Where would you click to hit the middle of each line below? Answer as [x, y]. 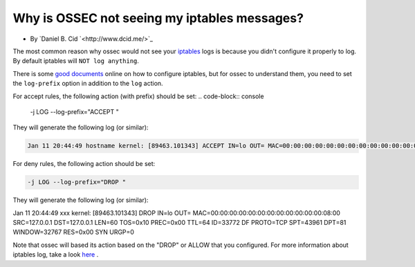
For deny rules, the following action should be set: [84, 164]
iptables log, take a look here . [56, 255]
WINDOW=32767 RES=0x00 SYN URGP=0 [74, 232]
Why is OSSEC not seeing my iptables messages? [158, 18]
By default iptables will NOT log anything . [76, 61]
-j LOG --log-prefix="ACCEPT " [74, 111]
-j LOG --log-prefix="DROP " [77, 182]
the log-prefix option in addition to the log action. [88, 84]
